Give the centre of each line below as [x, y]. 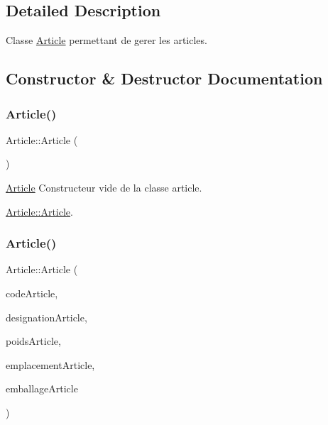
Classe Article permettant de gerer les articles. [106, 40]
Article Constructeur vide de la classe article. [104, 187]
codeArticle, [32, 293]
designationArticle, [47, 317]
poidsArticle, [33, 341]
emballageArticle [42, 388]
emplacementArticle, [50, 364]
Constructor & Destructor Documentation [164, 78]
